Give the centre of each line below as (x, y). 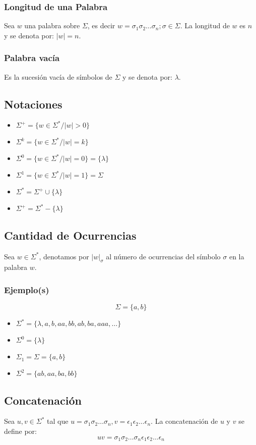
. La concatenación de (184, 421)
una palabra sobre (52, 25)
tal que (58, 421)
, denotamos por (64, 256)
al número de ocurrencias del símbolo (163, 256)
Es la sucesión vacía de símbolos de (58, 76)
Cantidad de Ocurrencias (70, 235)
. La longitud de (205, 25)
